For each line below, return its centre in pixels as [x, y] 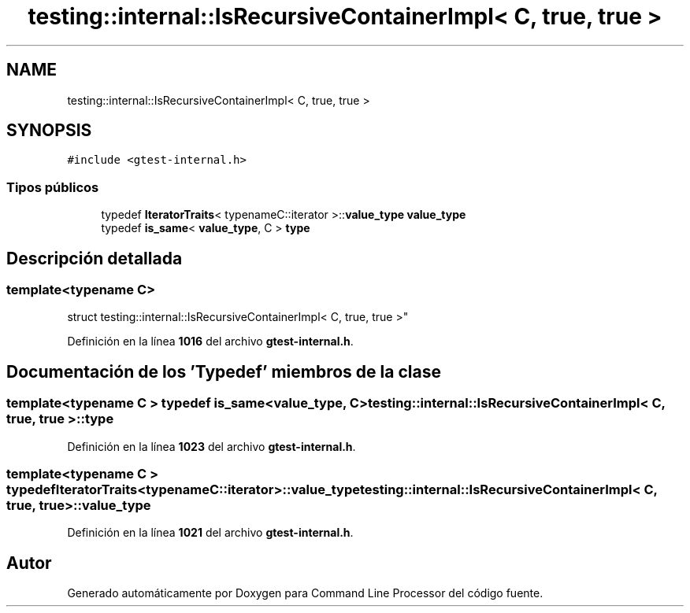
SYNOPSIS [49, 131]
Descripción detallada [95, 258]
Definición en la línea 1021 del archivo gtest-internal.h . [210, 533]
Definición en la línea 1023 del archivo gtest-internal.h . [211, 446]
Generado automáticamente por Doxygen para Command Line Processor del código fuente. [305, 593]
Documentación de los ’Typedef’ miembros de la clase [224, 371]
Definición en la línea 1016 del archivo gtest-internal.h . [210, 342]
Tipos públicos [53, 187]
